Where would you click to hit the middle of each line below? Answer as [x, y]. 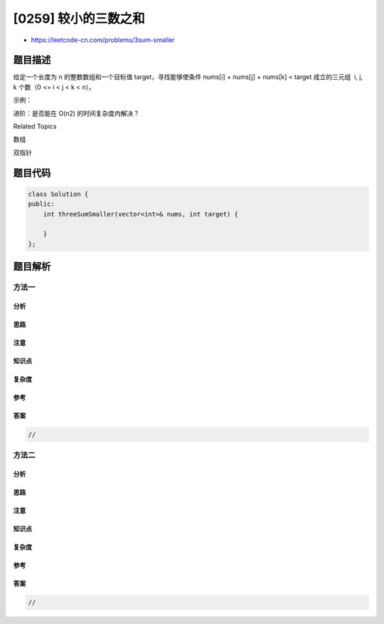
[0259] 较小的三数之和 [79, 19]
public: [41, 204]
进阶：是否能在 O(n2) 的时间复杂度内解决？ [76, 113]
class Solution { [58, 194]
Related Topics [35, 126]
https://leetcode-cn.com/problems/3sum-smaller [103, 40]
